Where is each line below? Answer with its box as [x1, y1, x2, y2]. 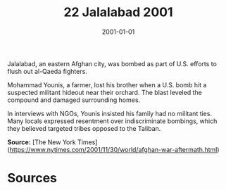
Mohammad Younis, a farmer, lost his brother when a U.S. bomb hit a [7, 80, 207, 89]
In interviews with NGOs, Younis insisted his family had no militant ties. [7, 109, 213, 118]
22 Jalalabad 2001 [63, 4, 174, 20]
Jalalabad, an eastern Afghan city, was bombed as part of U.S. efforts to [7, 59, 217, 68]
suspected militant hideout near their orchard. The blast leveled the [7, 88, 202, 96]
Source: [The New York [7, 138, 76, 146]
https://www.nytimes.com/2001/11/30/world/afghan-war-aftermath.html [9, 145, 218, 153]
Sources [7, 170, 58, 186]
